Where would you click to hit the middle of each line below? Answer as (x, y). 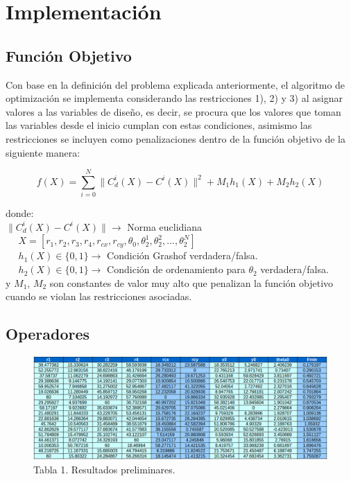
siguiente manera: (43, 152)
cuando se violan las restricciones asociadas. (99, 296)
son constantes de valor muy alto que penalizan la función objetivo (191, 282)
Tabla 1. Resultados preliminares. (104, 469)
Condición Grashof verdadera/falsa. (182, 255)
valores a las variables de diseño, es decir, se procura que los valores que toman (173, 111)
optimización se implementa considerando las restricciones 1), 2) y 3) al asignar (174, 98)
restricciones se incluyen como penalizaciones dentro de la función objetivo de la (176, 138)
